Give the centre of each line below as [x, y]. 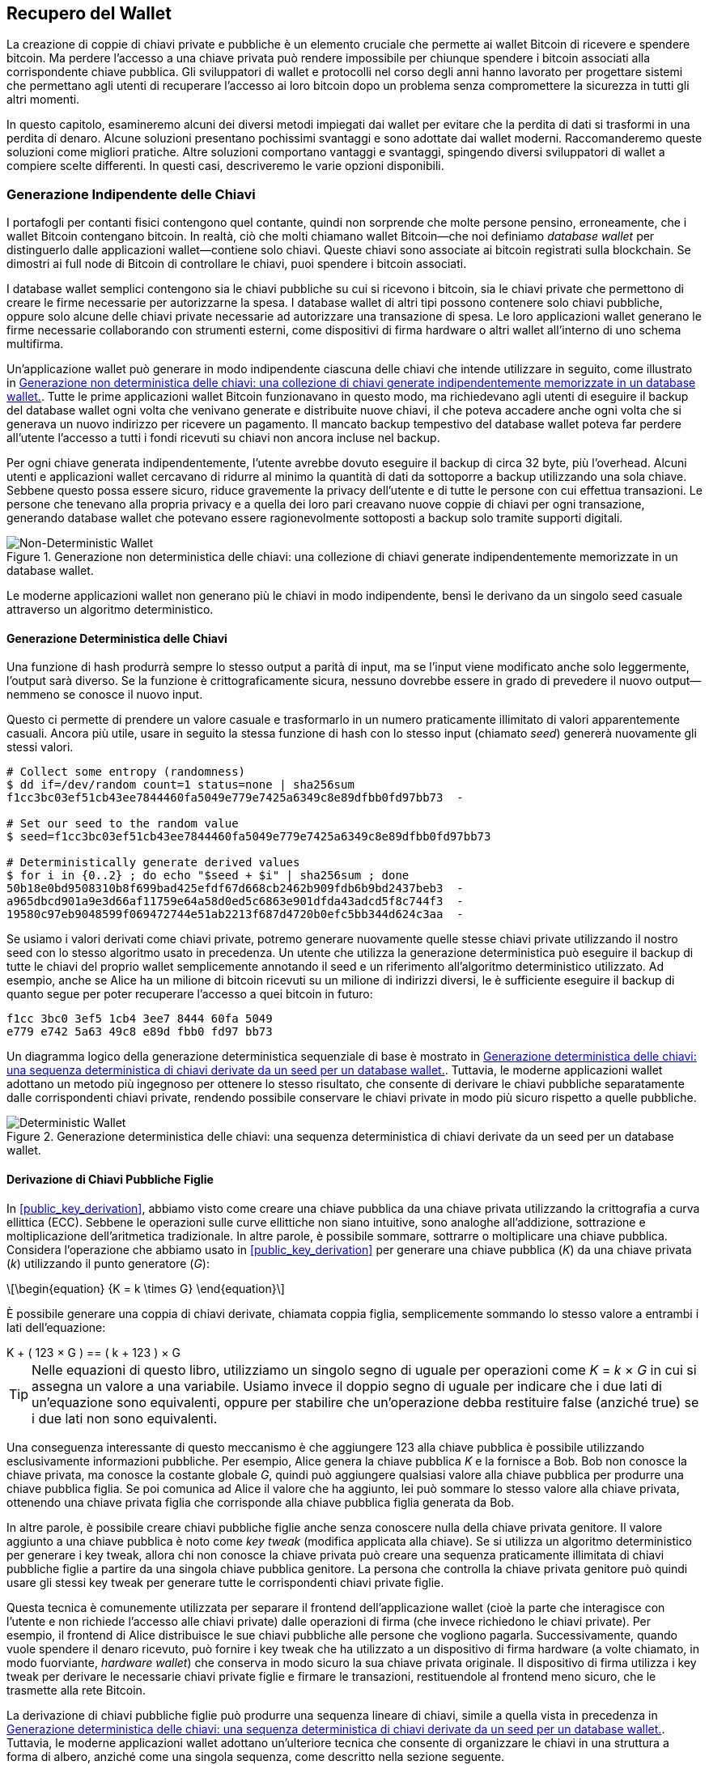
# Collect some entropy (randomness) [126, 772]
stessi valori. [40, 747]
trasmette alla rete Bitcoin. [76, 1690]
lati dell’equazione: [56, 1327]
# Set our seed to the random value [123, 824]
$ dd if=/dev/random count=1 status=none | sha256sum [180, 785]
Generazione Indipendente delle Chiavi [131, 194]
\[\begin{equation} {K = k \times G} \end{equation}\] [146, 1288]
